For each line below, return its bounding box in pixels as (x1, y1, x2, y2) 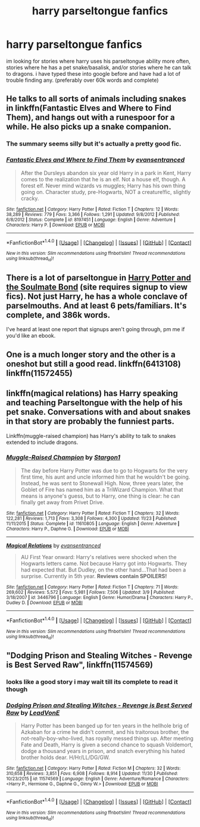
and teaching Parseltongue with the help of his (6, 398, 183, 408)
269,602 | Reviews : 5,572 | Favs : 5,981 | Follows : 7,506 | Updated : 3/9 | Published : (6, 589, 176, 595)
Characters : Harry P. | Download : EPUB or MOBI (6, 222, 105, 228)
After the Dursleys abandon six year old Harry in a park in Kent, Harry (20, 169, 192, 177)
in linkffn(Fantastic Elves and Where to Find (6, 103, 171, 113)
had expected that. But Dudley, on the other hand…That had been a (20, 566, 186, 573)
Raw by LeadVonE (6, 709, 60, 717)
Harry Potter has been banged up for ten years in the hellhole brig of (20, 722, 189, 729)
